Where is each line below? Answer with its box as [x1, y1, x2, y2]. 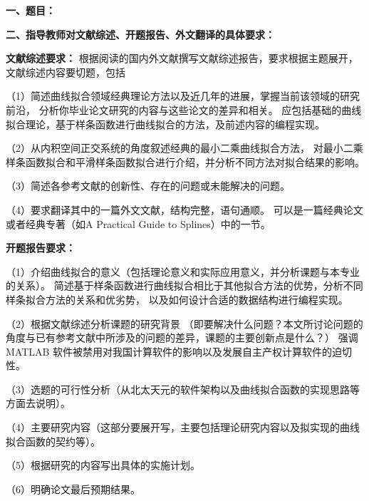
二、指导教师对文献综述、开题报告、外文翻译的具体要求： [6, 26, 275, 41]
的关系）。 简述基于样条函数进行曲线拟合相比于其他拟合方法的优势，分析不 [6, 278, 353, 293]
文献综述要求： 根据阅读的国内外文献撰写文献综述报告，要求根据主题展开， [6, 51, 358, 66]
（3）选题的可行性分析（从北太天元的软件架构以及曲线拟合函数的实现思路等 [6, 381, 360, 396]
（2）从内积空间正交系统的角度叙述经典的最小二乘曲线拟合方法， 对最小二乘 [6, 140, 363, 155]
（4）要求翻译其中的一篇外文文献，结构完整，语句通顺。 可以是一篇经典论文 [6, 202, 363, 217]
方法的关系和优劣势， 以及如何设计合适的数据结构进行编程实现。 [45, 291, 348, 306]
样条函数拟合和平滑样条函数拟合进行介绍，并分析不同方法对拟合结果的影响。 [6, 154, 365, 169]
